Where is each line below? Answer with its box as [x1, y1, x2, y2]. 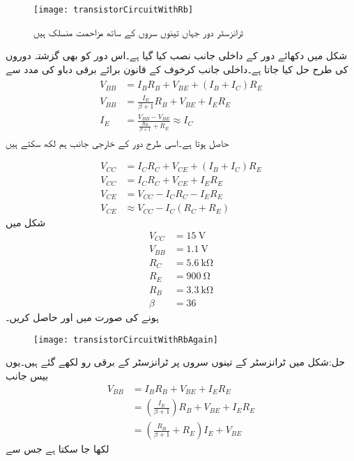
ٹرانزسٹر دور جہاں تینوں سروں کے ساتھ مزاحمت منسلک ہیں [33, 24, 243, 39]
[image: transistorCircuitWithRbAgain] [33, 334, 218, 345]
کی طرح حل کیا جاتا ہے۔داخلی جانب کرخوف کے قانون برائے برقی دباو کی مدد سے [6, 61, 348, 76]
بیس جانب [6, 368, 49, 383]
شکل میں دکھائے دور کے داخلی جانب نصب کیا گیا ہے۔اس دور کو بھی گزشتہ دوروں [6, 48, 347, 63]
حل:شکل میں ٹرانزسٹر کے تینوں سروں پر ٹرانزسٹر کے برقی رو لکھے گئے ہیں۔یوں [6, 354, 345, 369]
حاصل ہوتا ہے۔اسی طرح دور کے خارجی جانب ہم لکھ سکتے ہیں [6, 135, 229, 150]
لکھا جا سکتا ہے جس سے [6, 442, 109, 456]
